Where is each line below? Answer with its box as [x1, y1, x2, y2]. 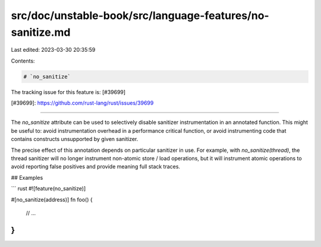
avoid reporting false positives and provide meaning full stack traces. [11, 163, 181, 170]
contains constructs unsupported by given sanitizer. [11, 136, 139, 143]
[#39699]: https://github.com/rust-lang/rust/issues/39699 [11, 99, 154, 107]
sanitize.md [11, 26, 71, 39]
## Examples [11, 174, 43, 181]
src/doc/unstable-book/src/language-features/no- [11, 9, 270, 22]
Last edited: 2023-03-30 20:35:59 [11, 46, 96, 54]
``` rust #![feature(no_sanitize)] [11, 185, 86, 192]
